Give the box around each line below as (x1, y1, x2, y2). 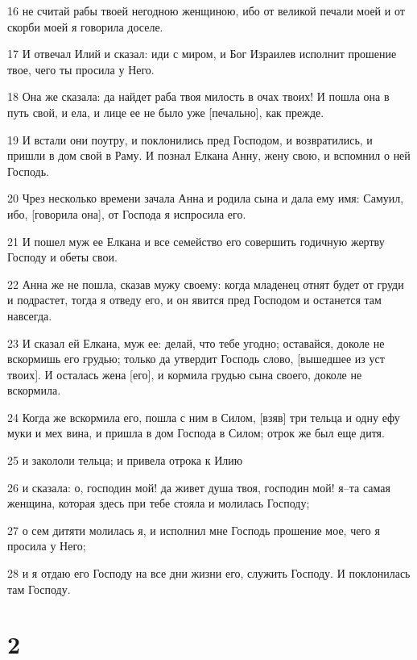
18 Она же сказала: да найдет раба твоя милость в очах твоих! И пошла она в (7, 88, 390, 105)
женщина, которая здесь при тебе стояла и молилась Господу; (7, 495, 310, 512)
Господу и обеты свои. (7, 249, 118, 265)
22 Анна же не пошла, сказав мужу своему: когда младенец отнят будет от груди (7, 275, 404, 292)
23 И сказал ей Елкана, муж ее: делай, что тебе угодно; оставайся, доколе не (7, 334, 385, 351)
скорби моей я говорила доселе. (7, 18, 163, 35)
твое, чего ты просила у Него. (7, 61, 155, 77)
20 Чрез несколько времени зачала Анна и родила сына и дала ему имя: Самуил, (7, 190, 404, 207)
